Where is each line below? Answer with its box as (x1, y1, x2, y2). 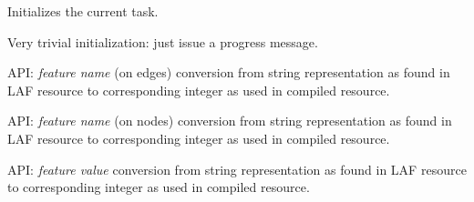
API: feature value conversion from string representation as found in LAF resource (7, 159, 467, 178)
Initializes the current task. (7, 2, 159, 20)
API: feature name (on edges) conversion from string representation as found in (7, 63, 450, 82)
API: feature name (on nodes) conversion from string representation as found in (7, 111, 452, 130)
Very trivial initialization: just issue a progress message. (7, 32, 318, 51)
